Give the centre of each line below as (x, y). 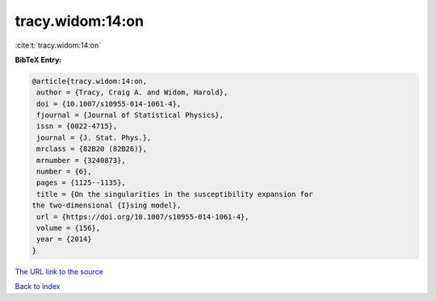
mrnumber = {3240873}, (82, 160)
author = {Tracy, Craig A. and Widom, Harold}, (132, 92)
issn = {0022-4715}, (77, 126)
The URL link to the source (59, 271)
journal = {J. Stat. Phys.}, (94, 138)
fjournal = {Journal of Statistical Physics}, (130, 115)
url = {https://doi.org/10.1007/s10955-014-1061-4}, (143, 217)
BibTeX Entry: (38, 60)
